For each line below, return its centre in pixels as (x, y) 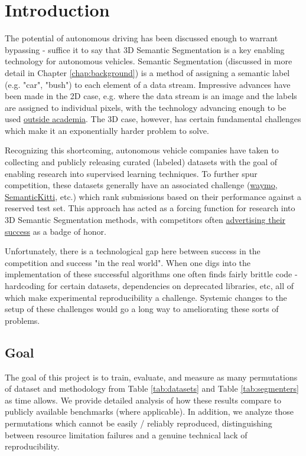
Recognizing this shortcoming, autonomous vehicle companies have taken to (142, 150)
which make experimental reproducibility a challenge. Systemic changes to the (146, 297)
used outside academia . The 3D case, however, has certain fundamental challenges (153, 119)
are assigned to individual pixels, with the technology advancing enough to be (146, 107)
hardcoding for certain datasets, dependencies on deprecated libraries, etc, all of (149, 286)
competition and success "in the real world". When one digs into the (128, 262)
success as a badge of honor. (56, 231)
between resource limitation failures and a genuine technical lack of (126, 434)
